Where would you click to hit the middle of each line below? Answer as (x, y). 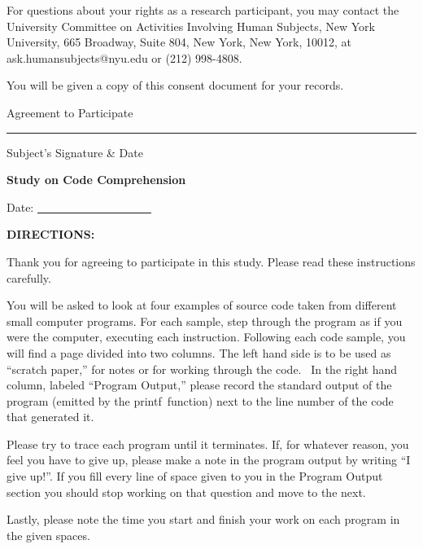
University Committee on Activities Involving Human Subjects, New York (191, 26)
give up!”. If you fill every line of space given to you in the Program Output (195, 476)
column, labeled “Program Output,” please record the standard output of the (199, 385)
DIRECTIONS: (51, 234)
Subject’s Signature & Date (75, 152)
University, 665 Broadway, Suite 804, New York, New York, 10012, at (179, 42)
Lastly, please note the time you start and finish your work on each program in (203, 519)
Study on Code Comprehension (96, 180)
